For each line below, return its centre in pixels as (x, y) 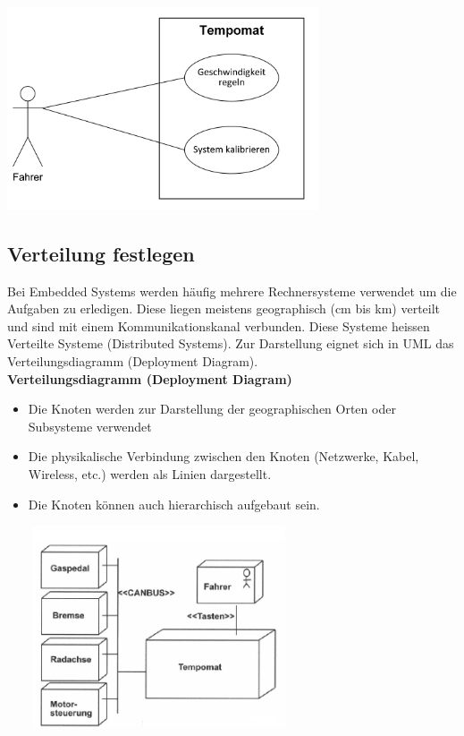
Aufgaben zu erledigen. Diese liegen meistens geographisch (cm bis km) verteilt (224, 308)
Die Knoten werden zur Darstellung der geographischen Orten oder (212, 409)
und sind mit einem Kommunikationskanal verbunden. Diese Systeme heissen (219, 325)
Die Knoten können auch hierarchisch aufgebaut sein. (174, 504)
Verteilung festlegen (101, 253)
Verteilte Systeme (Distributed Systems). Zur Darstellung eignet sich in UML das (231, 343)
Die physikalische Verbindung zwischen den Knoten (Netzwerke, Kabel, (224, 456)
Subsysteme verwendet (90, 426)
